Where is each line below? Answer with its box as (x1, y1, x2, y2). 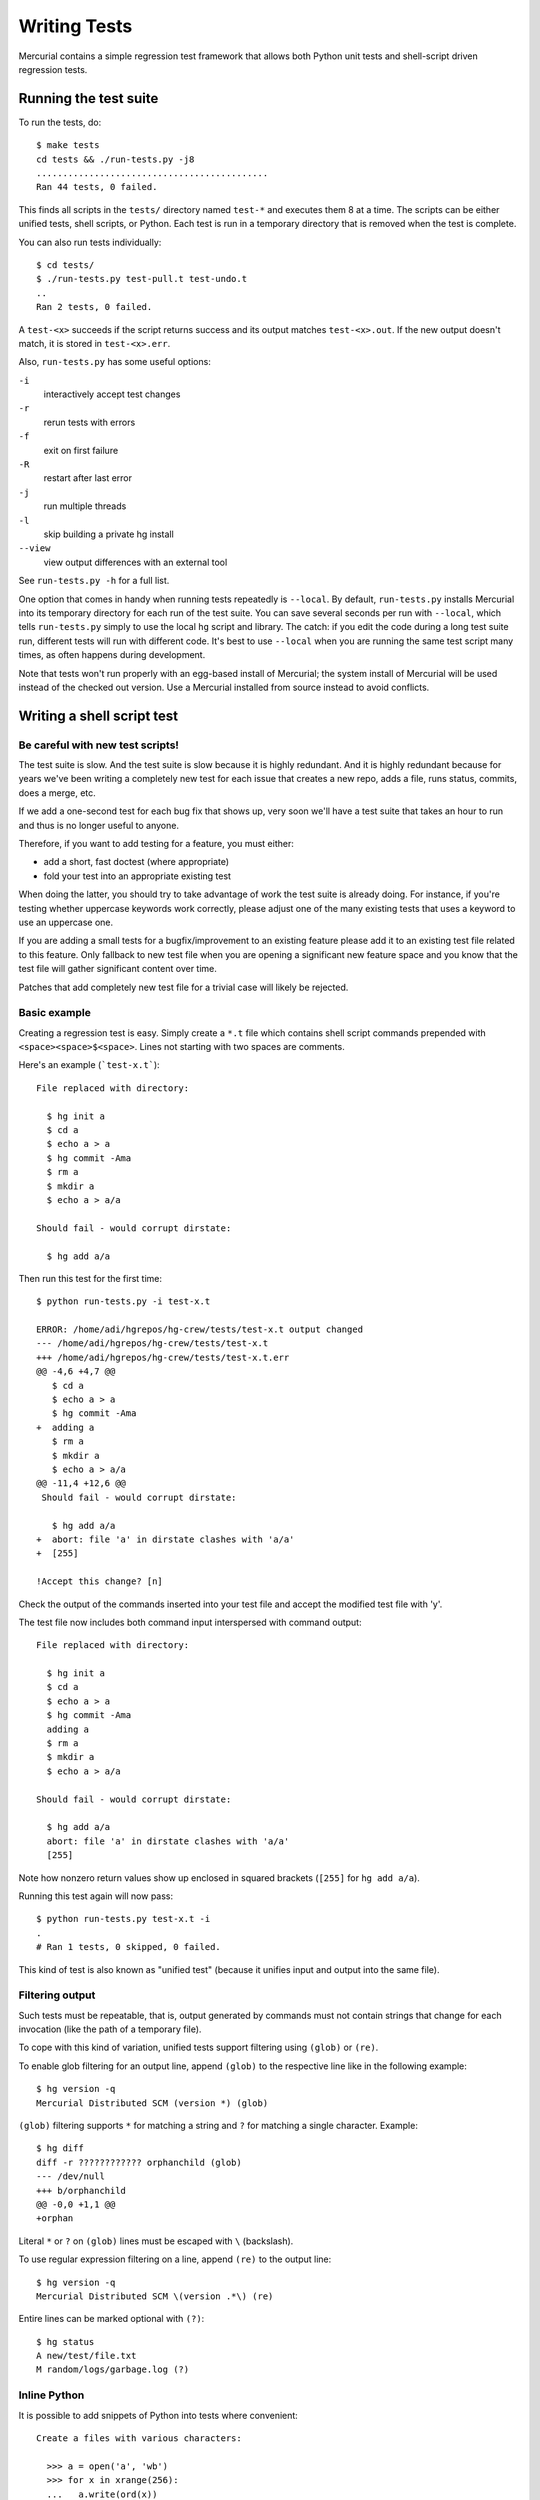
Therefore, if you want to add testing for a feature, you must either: (18, 838, 294, 850)
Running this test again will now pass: (18, 1890, 174, 1902)
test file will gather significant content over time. (18, 963, 217, 975)
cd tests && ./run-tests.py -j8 (36, 153, 195, 165)
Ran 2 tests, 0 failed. (36, 301, 153, 313)
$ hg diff (36, 2143, 84, 2154)
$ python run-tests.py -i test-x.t (36, 1296, 211, 1307)
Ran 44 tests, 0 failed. (36, 181, 158, 193)
